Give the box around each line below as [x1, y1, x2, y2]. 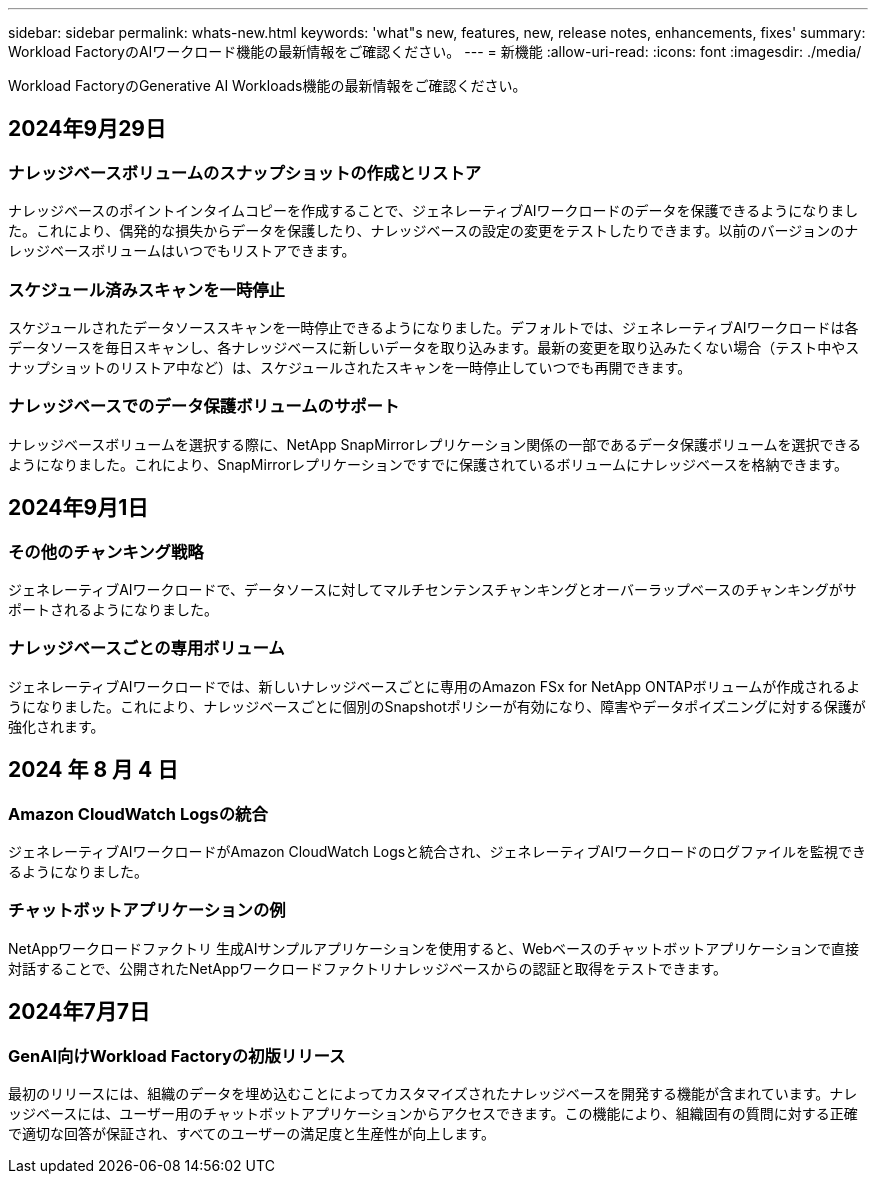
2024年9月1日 [8, 495, 149, 521]
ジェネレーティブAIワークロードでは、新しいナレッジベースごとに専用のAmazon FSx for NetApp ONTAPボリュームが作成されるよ [8, 677, 861, 695]
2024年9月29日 [8, 116, 166, 142]
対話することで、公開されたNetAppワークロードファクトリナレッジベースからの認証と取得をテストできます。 [8, 959, 728, 977]
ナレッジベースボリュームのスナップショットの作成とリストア [8, 162, 482, 183]
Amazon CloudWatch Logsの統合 [8, 803, 268, 824]
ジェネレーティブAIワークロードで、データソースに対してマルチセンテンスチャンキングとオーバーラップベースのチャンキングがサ [8, 580, 857, 598]
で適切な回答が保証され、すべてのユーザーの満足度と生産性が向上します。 [8, 1124, 495, 1142]
